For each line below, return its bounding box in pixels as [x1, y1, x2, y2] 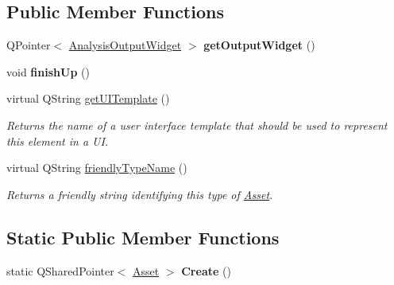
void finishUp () [6, 63, 90, 80]
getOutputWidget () [203, 37, 315, 53]
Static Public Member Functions [6, 224, 280, 249]
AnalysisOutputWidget [68, 37, 182, 53]
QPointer [6, 37, 51, 53]
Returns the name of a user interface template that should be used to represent [6, 116, 388, 133]
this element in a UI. [6, 132, 109, 149]
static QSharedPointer [6, 262, 114, 279]
